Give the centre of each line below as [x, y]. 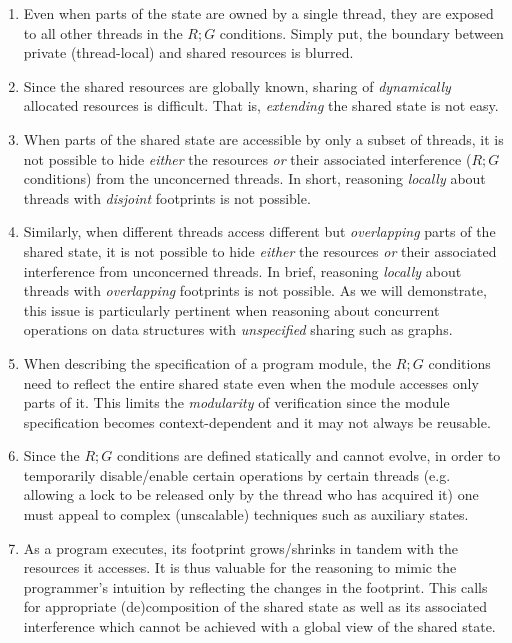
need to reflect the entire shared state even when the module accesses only [251, 382]
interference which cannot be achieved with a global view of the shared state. [259, 626]
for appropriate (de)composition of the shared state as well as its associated [255, 606]
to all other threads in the [103, 32]
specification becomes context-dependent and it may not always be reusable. [257, 421]
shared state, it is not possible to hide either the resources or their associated [260, 250]
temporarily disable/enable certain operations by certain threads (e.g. [237, 474]
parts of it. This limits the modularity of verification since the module [236, 402]
